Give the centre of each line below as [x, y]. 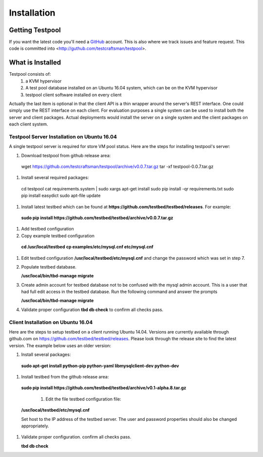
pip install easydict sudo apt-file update [61, 196]
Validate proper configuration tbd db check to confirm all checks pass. [92, 310]
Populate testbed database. [49, 267]
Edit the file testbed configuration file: [83, 399]
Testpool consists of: [30, 74]
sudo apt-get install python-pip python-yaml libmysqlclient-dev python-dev [100, 366]
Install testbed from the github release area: [65, 376]
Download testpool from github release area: [66, 155]
